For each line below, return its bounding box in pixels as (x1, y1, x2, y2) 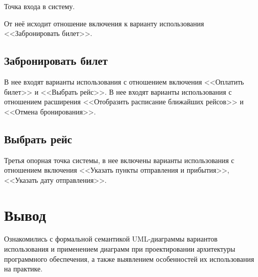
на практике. (4, 263, 42, 274)
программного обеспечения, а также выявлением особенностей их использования (4, 253, 254, 264)
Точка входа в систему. (4, 1, 75, 11)
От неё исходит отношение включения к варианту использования (4, 18, 204, 28)
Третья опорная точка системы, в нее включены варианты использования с (4, 154, 235, 165)
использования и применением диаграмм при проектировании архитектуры (4, 244, 235, 254)
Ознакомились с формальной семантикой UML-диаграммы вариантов (4, 233, 218, 244)
